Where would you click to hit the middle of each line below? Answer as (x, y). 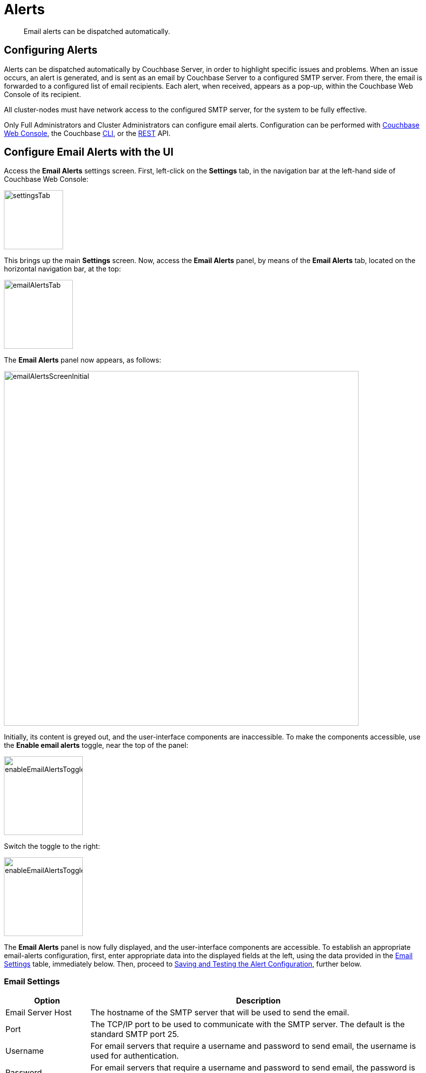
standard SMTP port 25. (135, 1034)
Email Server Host (39, 1013)
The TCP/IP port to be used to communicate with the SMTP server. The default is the (247, 1024)
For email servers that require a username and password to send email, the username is (253, 1046)
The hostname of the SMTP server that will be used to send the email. (220, 1013)
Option (47, 1001)
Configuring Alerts (51, 50)
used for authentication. (134, 1056)
